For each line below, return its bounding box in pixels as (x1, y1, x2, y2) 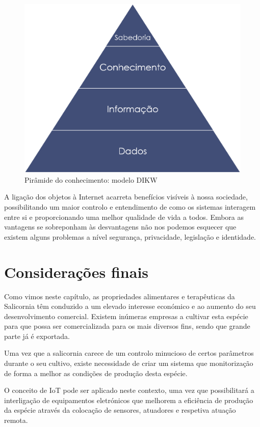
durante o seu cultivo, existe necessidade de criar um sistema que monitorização (4, 358, 253, 368)
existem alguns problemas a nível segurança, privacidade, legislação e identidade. (4, 231, 256, 242)
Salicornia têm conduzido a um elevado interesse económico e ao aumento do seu (4, 301, 256, 311)
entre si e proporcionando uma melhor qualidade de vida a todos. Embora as (4, 211, 244, 222)
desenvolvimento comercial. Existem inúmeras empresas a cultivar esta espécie (4, 310, 248, 321)
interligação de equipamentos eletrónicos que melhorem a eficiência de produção (4, 394, 253, 405)
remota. (4, 415, 28, 425)
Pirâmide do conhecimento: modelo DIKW (24, 174, 158, 185)
